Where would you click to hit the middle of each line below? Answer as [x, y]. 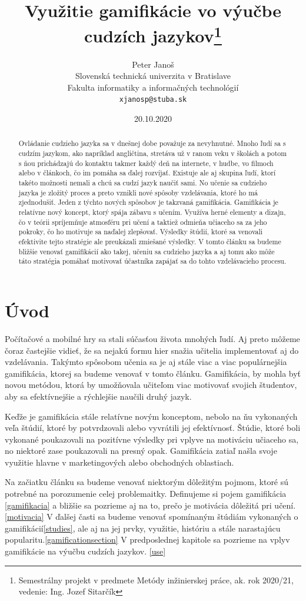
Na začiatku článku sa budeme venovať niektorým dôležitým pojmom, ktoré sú [147, 482]
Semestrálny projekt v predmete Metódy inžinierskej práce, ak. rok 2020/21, [156, 580]
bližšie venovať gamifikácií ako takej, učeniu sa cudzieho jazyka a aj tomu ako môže [147, 251]
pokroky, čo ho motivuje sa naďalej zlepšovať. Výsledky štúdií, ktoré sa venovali [141, 232]
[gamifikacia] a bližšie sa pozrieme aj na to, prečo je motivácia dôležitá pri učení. [150, 505]
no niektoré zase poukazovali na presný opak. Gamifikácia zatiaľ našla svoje [141, 451]
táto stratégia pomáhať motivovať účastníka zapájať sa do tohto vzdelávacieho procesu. [152, 261]
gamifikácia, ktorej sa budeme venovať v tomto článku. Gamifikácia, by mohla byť [153, 373]
